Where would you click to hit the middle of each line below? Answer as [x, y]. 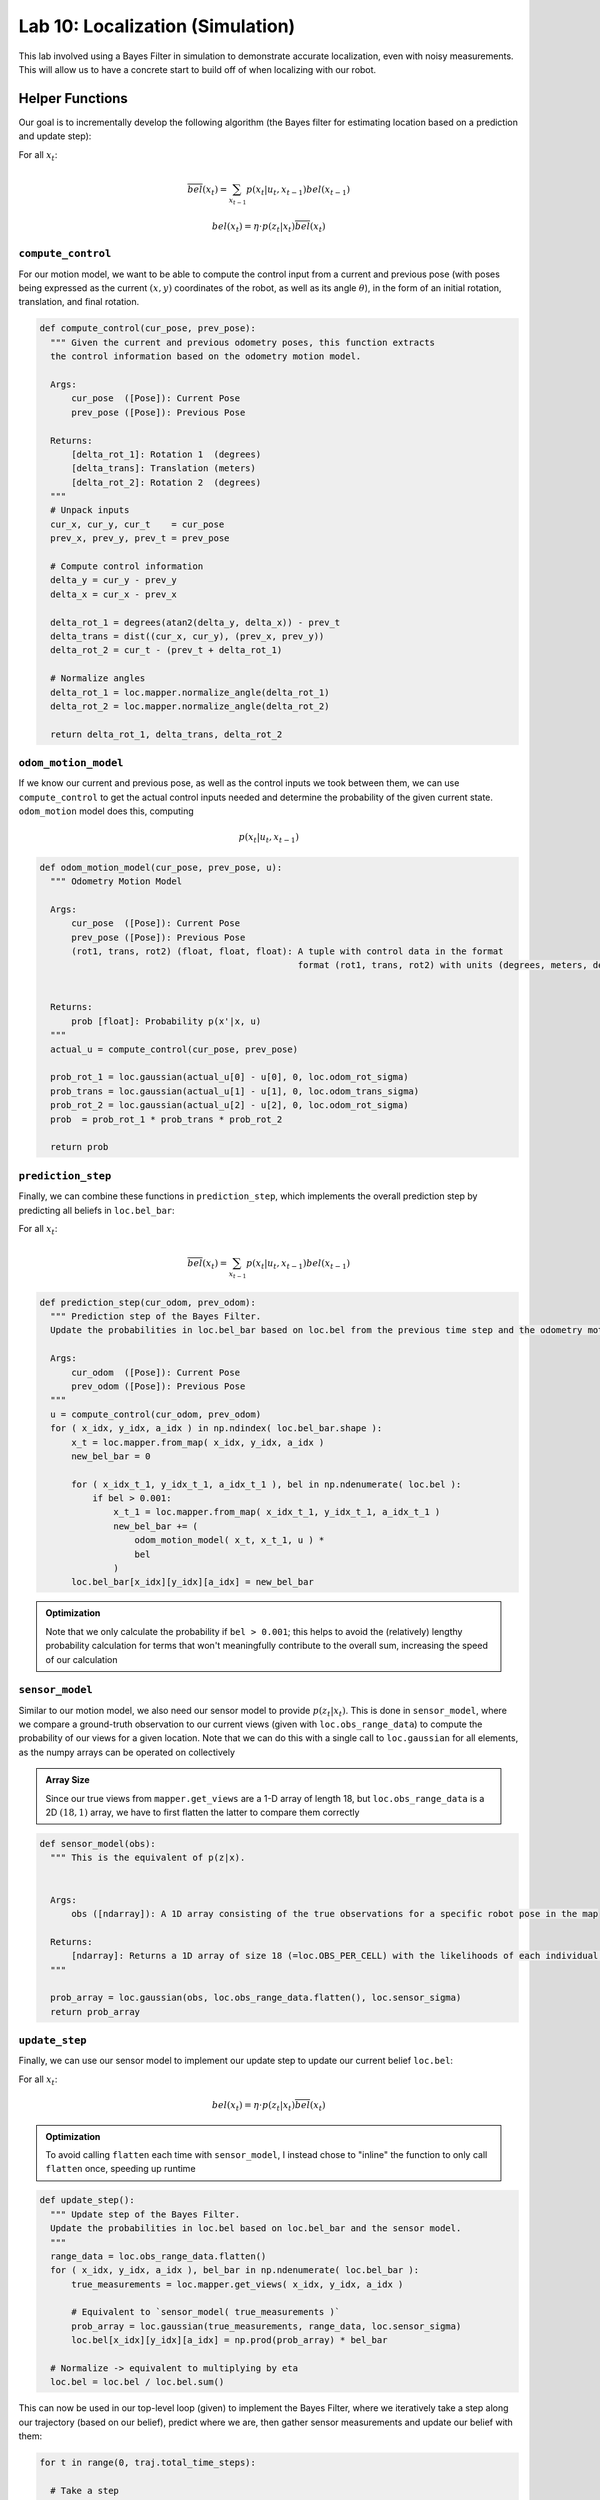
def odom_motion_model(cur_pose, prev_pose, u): [161, 867]
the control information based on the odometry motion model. [206, 356]
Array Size [67, 1780]
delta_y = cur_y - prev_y [113, 580]
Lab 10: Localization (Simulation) [157, 26]
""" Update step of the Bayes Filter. [145, 2214]
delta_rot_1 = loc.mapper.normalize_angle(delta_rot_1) [190, 692]
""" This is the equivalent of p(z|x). [148, 1858]
